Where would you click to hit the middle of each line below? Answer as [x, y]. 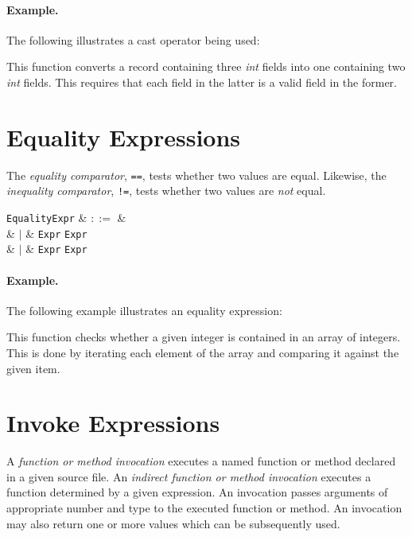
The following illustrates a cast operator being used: [133, 39]
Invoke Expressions [113, 423]
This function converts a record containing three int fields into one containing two [206, 66]
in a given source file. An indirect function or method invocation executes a [189, 476]
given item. [33, 368]
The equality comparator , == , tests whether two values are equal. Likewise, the [196, 175]
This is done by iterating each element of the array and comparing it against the [203, 352]
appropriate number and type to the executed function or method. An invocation [204, 508]
